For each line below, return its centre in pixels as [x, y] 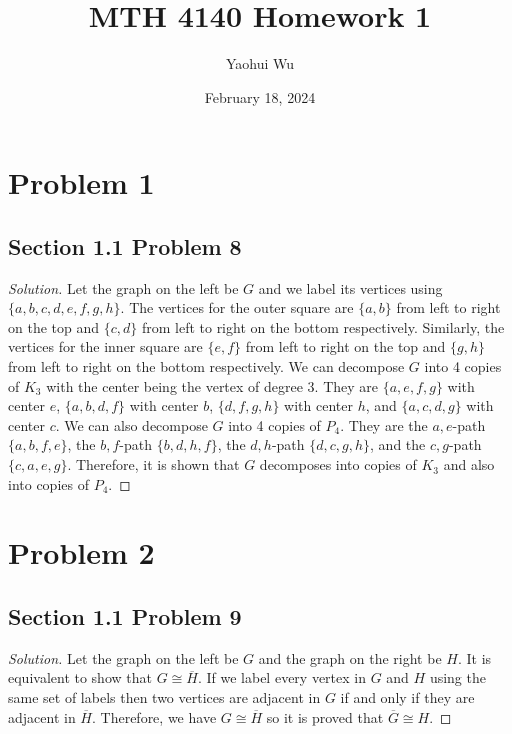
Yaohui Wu [260, 63]
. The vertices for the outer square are [237, 307]
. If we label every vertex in [281, 677]
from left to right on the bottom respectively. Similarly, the [323, 326]
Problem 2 [81, 552]
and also [469, 464]
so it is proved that [325, 716]
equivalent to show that [80, 677]
